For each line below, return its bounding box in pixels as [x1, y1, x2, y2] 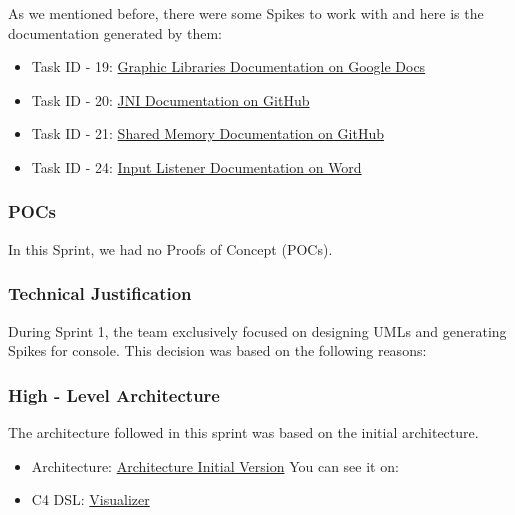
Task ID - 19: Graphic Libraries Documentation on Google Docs [31, 56, 426, 77]
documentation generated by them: [8, 22, 222, 43]
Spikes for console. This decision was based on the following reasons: [8, 340, 427, 361]
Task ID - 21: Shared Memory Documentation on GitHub [31, 123, 385, 144]
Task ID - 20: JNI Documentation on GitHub [31, 89, 310, 110]
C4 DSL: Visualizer [31, 489, 150, 510]
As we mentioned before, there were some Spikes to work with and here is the [8, 3, 484, 23]
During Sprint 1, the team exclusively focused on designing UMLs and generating [8, 320, 507, 341]
